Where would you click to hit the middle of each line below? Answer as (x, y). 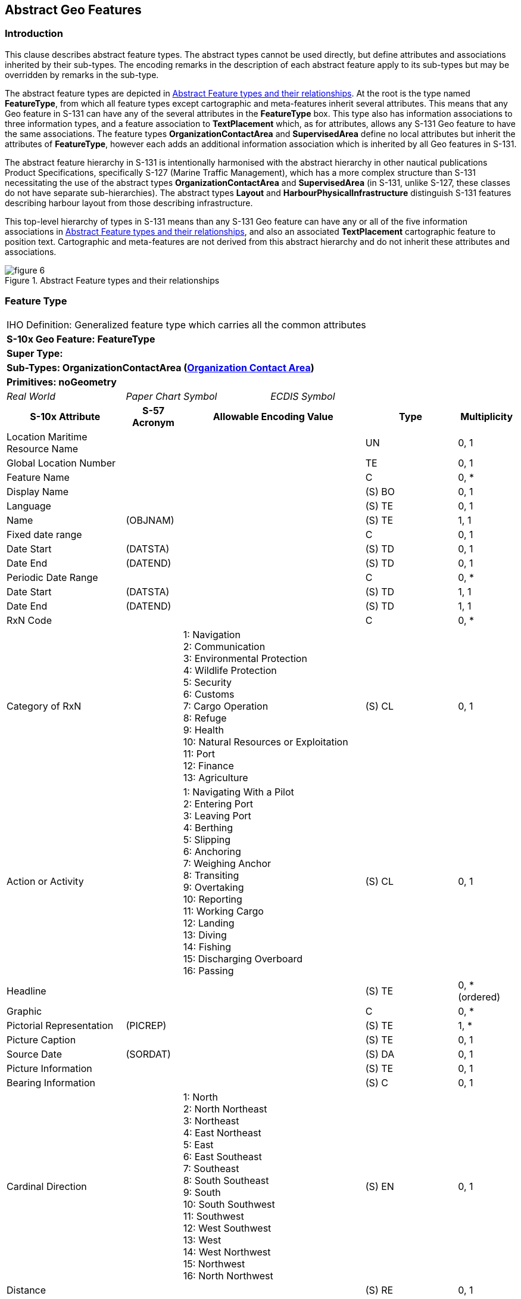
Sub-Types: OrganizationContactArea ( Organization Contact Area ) (160, 367)
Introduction (34, 34)
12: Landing (209, 923)
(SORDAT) (148, 1054)
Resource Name (42, 448)
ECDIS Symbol (303, 396)
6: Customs (209, 694)
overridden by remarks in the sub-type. (82, 74)
